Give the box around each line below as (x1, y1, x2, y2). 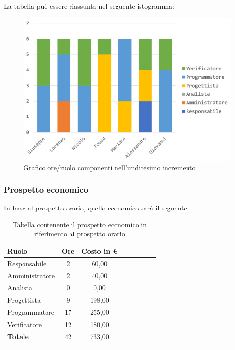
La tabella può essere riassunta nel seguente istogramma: (4, 1, 175, 11)
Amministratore (7, 270, 55, 280)
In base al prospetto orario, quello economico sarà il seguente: (4, 202, 189, 212)
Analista (7, 282, 33, 293)
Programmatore (7, 306, 54, 317)
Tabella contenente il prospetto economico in (12, 219, 147, 229)
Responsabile (7, 258, 47, 268)
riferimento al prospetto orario (34, 229, 125, 239)
